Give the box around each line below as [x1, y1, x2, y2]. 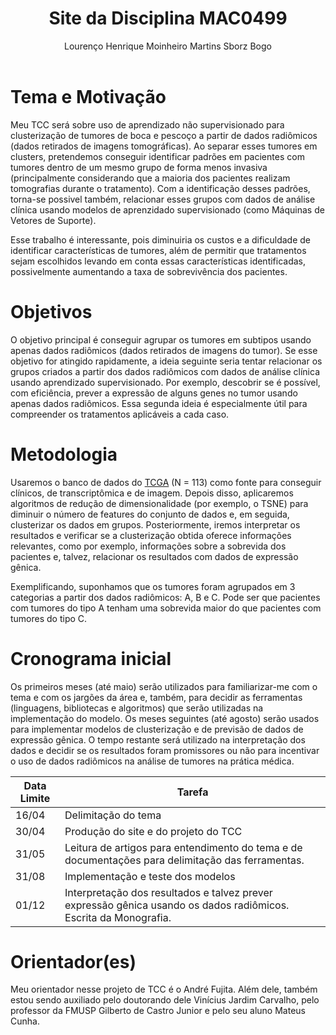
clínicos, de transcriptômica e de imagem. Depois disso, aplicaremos [10, 487, 294, 499]
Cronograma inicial [10, 647, 172, 670]
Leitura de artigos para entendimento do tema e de [64, 840, 303, 854]
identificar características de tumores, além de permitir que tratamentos [10, 244, 307, 256]
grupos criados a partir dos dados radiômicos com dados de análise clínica [10, 365, 320, 377]
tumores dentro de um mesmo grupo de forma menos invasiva [10, 161, 268, 173]
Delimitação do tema [64, 808, 162, 822]
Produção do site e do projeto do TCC [64, 824, 243, 838]
